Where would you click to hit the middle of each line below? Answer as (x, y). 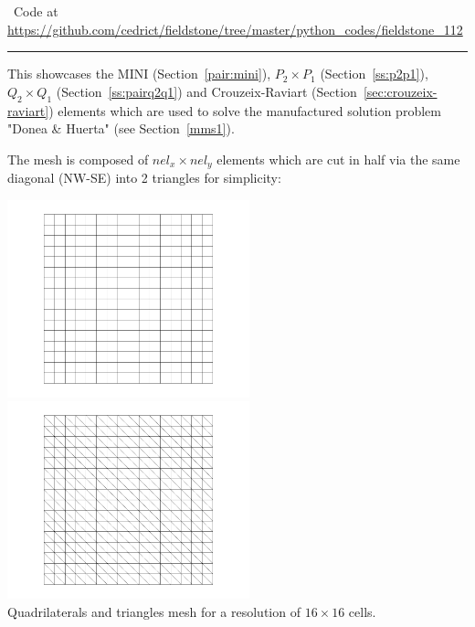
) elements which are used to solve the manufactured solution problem (245, 110)
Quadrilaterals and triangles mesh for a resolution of (154, 611)
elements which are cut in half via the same (338, 159)
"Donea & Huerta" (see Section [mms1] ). (121, 128)
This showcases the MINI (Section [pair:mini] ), (139, 74)
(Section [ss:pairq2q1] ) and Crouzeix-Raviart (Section (206, 91)
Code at (36, 11)
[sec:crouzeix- (400, 91)
